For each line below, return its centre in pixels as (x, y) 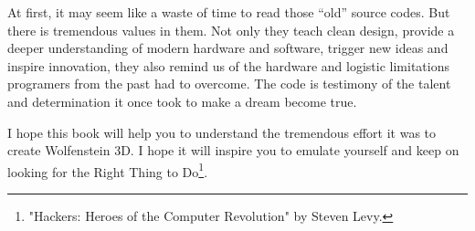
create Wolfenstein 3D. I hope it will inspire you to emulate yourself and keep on (233, 150)
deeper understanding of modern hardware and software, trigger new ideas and (228, 48)
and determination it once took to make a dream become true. (182, 101)
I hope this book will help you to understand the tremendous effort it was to (222, 132)
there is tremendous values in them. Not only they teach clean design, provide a (231, 30)
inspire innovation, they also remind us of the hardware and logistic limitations (228, 65)
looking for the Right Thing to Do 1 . (108, 170)
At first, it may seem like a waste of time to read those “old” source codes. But (229, 12)
